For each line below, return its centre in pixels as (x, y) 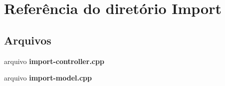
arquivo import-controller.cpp (54, 61)
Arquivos (28, 40)
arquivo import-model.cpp (48, 78)
